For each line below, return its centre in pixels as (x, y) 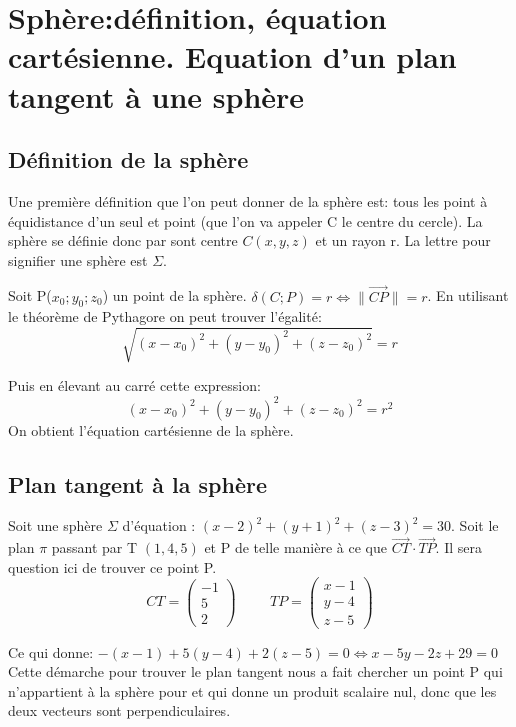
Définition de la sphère (128, 159)
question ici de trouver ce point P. (112, 566)
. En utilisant (468, 295)
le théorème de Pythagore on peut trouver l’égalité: (165, 316)
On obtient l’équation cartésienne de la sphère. (151, 429)
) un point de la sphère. (174, 295)
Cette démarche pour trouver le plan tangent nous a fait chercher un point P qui (255, 671)
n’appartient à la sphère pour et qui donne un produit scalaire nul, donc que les (252, 690)
